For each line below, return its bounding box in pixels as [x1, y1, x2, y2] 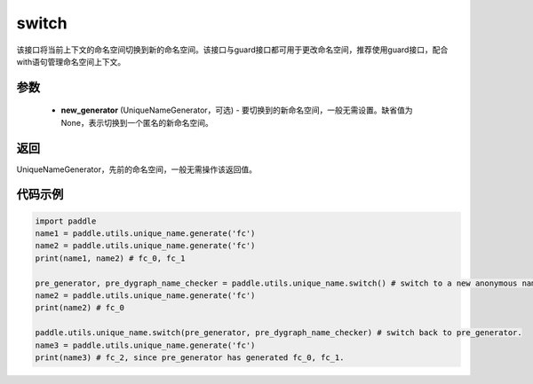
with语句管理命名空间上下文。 [16, 56, 126, 67]
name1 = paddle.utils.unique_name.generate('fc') [35, 229, 256, 239]
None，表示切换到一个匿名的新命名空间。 [60, 117, 213, 128]
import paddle [35, 216, 97, 226]
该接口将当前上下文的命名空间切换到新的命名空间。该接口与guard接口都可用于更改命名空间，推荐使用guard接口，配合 [16, 44, 449, 55]
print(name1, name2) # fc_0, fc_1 [35, 253, 186, 263]
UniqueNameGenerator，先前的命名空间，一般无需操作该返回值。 [16, 164, 258, 175]
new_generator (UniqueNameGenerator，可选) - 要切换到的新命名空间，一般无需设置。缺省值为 [60, 105, 413, 115]
